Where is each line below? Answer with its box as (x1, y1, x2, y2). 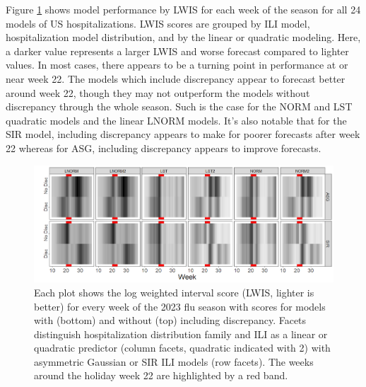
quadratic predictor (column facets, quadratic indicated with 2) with (34, 340, 331, 355)
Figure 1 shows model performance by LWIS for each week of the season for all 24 (6, 2, 361, 16)
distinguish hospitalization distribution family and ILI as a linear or (34, 326, 328, 341)
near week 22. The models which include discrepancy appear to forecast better (6, 71, 346, 86)
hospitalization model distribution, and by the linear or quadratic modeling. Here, (6, 30, 361, 45)
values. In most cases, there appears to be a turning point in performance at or (6, 57, 348, 72)
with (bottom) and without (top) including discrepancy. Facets (34, 313, 307, 328)
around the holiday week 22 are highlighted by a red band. (34, 368, 288, 383)
